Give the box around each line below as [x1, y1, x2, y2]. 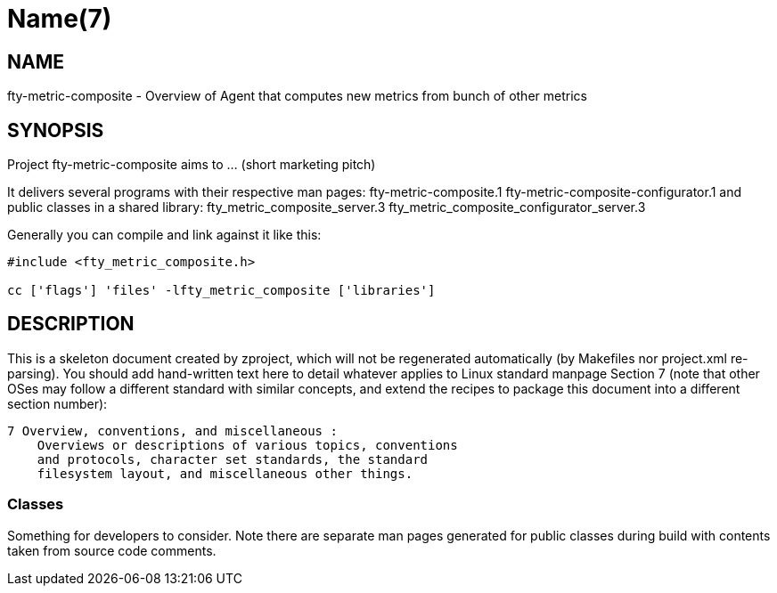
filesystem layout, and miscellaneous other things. [37, 466, 413, 481]
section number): [7, 395, 108, 411]
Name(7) [7, 4, 112, 34]
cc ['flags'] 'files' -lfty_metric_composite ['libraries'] [7, 283, 436, 298]
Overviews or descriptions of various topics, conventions [37, 437, 458, 452]
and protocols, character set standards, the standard [37, 451, 429, 467]
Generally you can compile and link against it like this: [7, 227, 322, 243]
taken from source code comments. [7, 542, 217, 558]
